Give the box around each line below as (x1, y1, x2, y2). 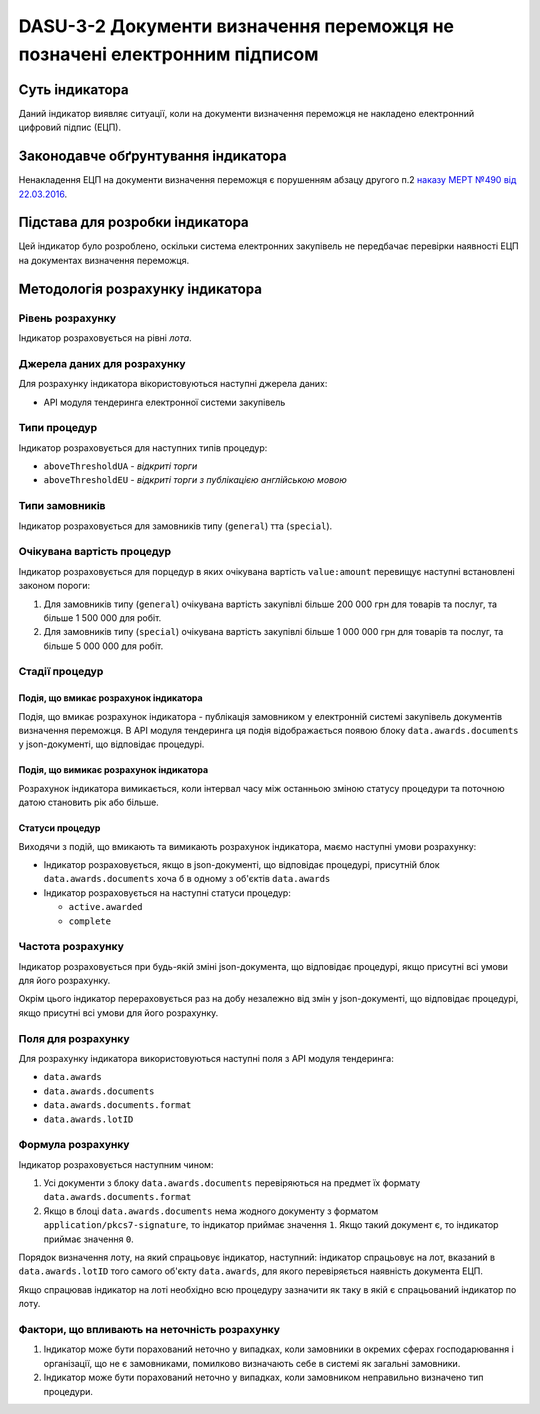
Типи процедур (18, 421, 98, 435)
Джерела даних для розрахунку (18, 356, 186, 370)
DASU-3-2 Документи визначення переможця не (18, 15, 455, 37)
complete (68, 915, 112, 927)
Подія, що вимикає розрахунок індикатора (18, 764, 209, 776)
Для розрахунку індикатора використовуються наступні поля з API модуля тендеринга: (18, 1053, 394, 1064)
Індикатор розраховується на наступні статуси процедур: (43, 886, 292, 899)
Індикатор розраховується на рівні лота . (18, 332, 192, 344)
